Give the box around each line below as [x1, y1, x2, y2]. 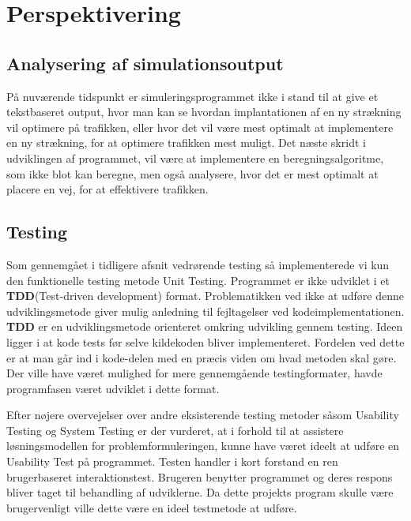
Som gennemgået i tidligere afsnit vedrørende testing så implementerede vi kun [6, 256, 390, 272]
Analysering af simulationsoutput [6, 51, 284, 75]
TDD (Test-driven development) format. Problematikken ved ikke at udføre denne [6, 287, 405, 304]
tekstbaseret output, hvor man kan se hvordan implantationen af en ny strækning [6, 103, 402, 120]
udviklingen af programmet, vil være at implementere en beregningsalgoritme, [6, 149, 384, 166]
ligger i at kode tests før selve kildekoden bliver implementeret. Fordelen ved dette [6, 333, 405, 350]
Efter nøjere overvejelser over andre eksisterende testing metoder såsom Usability [6, 407, 399, 423]
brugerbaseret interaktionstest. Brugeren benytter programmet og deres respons [6, 468, 393, 485]
